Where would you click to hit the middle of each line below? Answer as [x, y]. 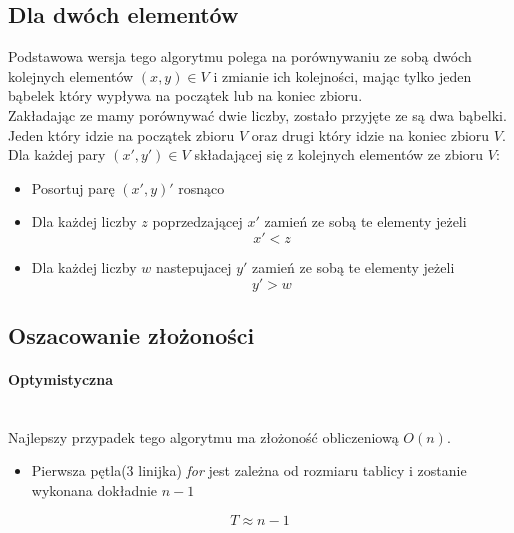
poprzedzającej [197, 221]
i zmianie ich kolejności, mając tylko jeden [342, 75]
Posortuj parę [73, 187]
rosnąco [201, 187]
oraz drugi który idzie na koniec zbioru [370, 134]
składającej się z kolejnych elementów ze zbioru [339, 154]
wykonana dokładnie [94, 489]
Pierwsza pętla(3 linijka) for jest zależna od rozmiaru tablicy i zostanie [249, 470]
